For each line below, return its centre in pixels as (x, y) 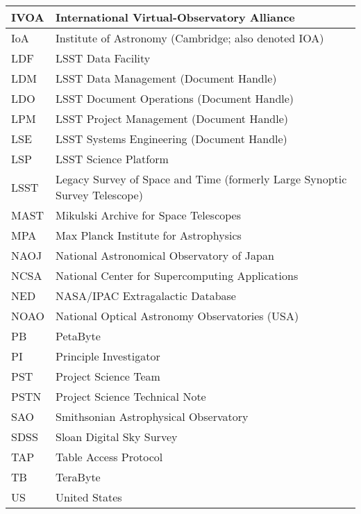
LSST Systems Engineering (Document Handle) (171, 139)
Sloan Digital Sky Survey (117, 437)
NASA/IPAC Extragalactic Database (146, 296)
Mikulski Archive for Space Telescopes (149, 215)
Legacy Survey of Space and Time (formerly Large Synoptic (201, 179)
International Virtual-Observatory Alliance (175, 17)
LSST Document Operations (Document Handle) (175, 98)
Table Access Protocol (109, 457)
